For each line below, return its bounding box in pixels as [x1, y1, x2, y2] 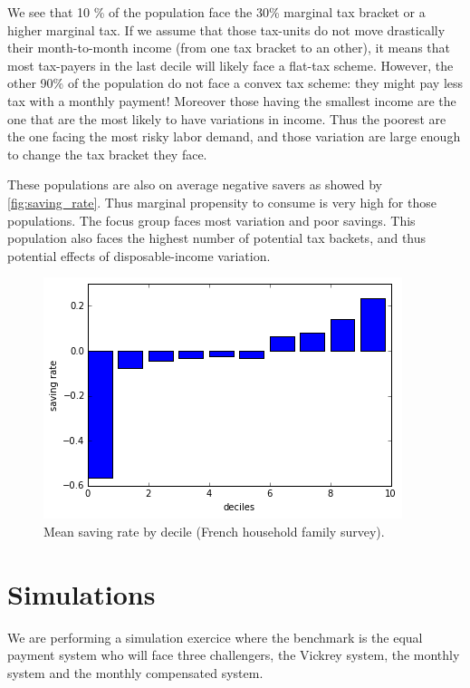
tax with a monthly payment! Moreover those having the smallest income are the [7, 91, 456, 110]
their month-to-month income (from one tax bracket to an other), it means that [7, 38, 451, 57]
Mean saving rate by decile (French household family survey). [43, 521, 385, 540]
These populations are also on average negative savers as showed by [7, 175, 382, 194]
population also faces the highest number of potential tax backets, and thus [7, 228, 427, 247]
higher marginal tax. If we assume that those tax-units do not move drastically [7, 20, 446, 39]
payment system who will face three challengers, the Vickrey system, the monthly [7, 645, 460, 664]
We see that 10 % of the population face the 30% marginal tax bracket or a [7, 3, 426, 21]
